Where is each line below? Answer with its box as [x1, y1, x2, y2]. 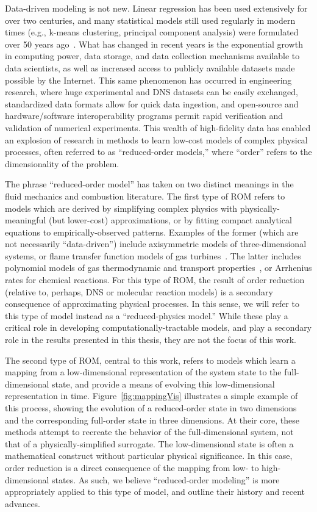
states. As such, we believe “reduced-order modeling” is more [52, 473, 280, 486]
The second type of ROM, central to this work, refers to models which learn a [5, 353, 296, 366]
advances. [5, 497, 41, 510]
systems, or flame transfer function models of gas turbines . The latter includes [5, 249, 301, 262]
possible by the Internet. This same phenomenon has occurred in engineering [5, 73, 292, 86]
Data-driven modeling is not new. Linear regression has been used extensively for [5, 2, 308, 14]
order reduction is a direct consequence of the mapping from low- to [5, 461, 259, 474]
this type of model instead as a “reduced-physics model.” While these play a [5, 309, 288, 322]
